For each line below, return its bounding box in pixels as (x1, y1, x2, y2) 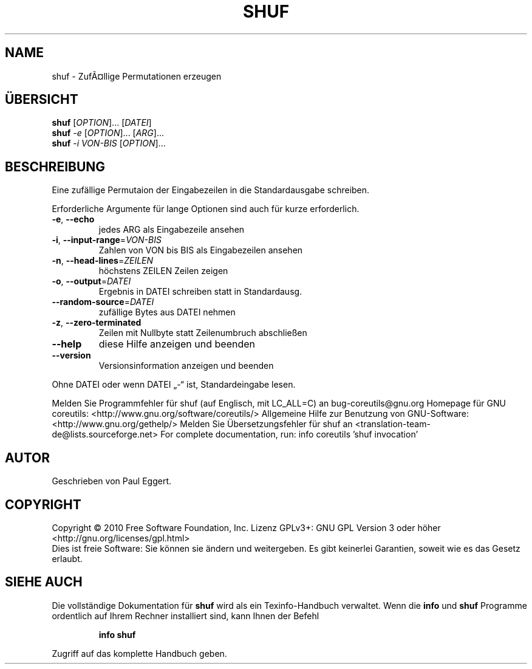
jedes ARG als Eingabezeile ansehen (98, 224, 245, 235)
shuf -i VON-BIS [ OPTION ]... (52, 138, 166, 149)
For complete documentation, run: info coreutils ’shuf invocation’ (160, 429, 418, 440)
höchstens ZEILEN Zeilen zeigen (98, 266, 228, 276)
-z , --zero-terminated (52, 317, 142, 328)
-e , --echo (52, 214, 95, 225)
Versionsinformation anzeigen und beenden (98, 360, 274, 371)
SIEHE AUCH (5, 574, 83, 590)
